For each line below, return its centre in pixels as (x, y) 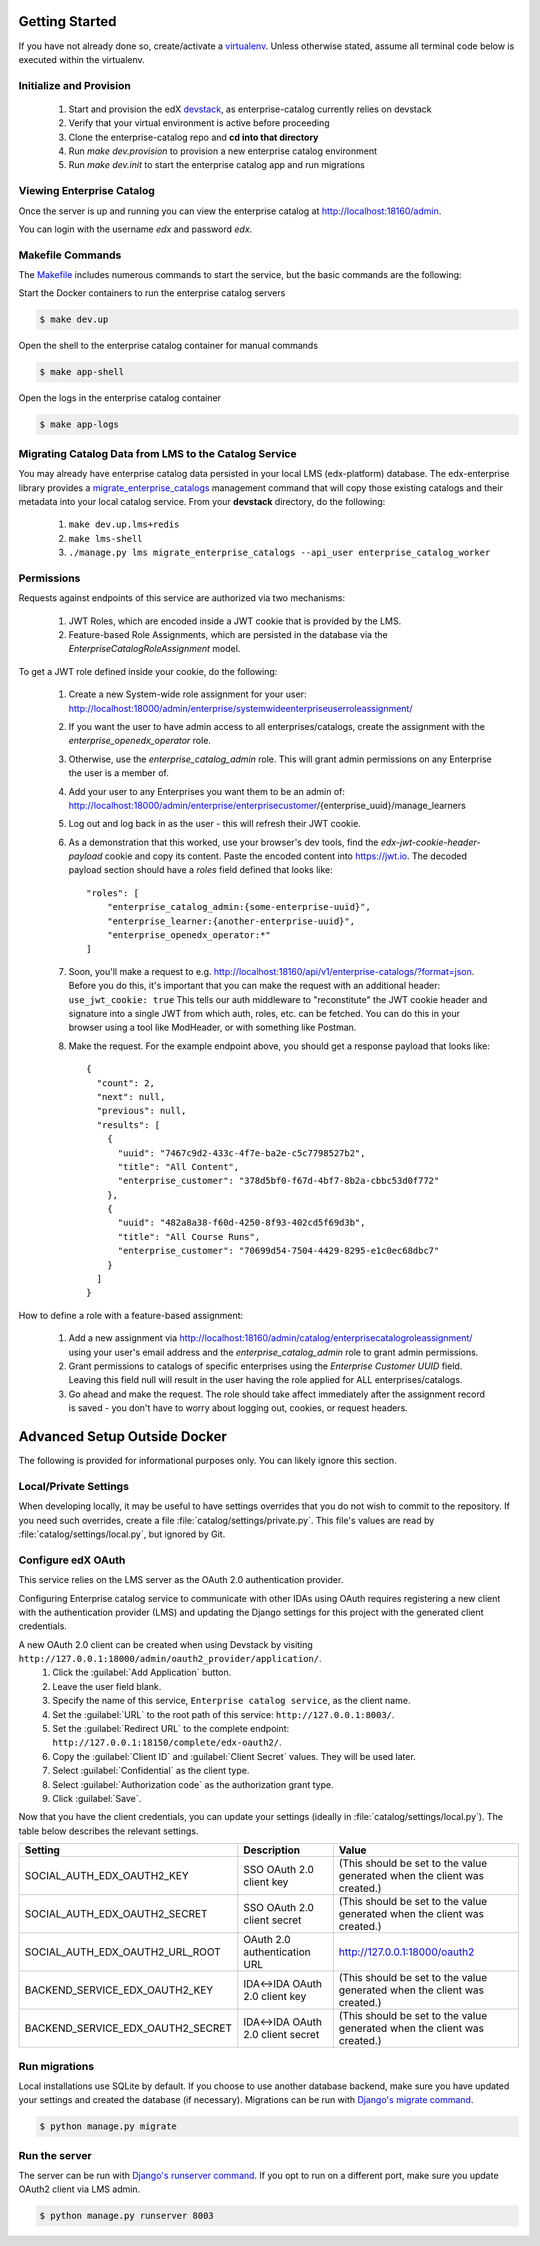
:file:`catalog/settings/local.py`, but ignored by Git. (122, 1534)
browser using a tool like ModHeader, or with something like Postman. (212, 1027)
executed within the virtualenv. (81, 59)
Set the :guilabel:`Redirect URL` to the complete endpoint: (171, 1729)
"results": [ (128, 1124)
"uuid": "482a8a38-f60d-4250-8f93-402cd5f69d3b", (241, 1223)
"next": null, (131, 1096)
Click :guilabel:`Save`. (97, 1798)
